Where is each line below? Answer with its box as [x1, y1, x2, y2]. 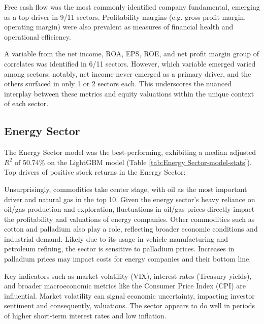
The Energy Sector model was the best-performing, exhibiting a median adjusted [4, 147, 256, 157]
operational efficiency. [4, 31, 71, 42]
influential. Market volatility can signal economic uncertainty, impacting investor [4, 290, 255, 301]
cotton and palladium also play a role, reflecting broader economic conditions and [4, 223, 258, 234]
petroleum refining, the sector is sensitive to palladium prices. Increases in [4, 243, 235, 254]
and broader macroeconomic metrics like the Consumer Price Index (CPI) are [4, 280, 246, 291]
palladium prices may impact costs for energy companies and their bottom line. [4, 253, 251, 264]
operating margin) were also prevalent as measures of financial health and [4, 21, 234, 32]
